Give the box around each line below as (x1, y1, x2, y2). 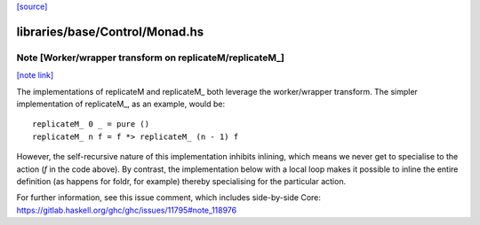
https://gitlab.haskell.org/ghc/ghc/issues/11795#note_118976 (16, 205, 237, 215)
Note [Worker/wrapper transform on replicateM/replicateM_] (16, 51, 284, 64)
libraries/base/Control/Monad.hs (16, 24, 204, 39)
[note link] (16, 70, 54, 81)
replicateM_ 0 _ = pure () (32, 120, 150, 129)
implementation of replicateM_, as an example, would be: (16, 98, 226, 109)
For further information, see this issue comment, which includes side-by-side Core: (16, 192, 322, 203)
